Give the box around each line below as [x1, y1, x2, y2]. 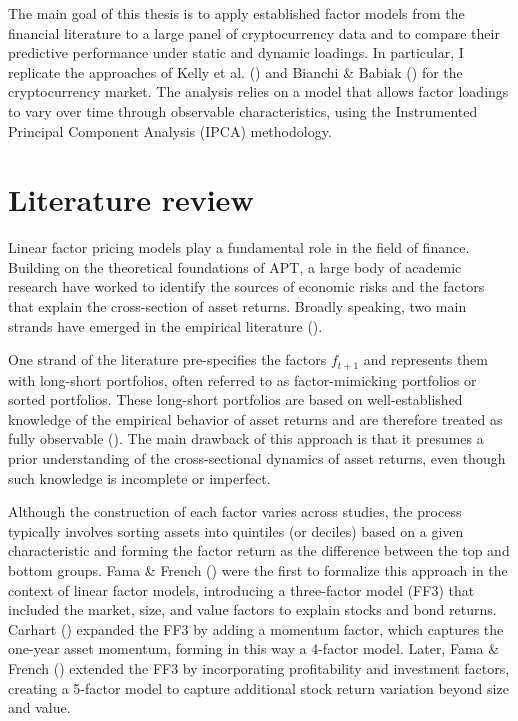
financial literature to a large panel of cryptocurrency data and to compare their [8, 22, 500, 43]
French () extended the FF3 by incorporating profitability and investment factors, [8, 658, 510, 679]
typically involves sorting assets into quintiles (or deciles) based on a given [8, 520, 464, 541]
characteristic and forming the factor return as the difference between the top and [8, 540, 510, 561]
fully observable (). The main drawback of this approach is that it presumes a [8, 428, 484, 449]
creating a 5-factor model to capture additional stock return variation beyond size [8, 677, 509, 698]
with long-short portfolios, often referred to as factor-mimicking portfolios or [8, 369, 477, 390]
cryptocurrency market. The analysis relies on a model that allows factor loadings [8, 81, 509, 102]
